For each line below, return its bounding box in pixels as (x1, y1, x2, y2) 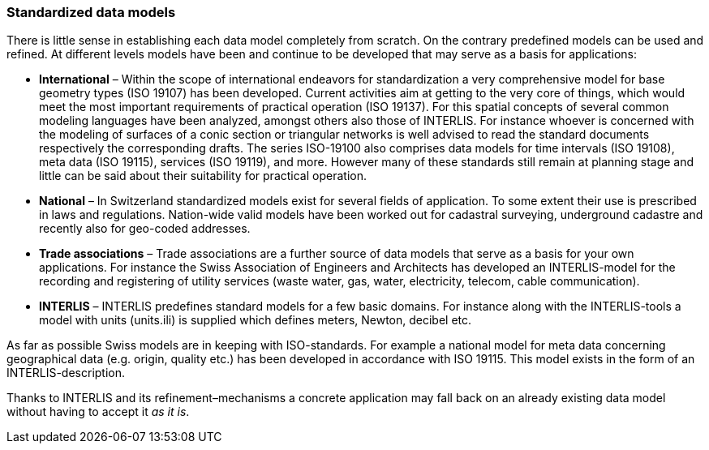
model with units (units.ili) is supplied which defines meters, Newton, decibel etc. (39, 313, 472, 328)
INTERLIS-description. (6, 366, 126, 380)
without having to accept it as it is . (6, 405, 190, 419)
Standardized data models (6, 4, 176, 20)
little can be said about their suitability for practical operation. (39, 169, 367, 183)
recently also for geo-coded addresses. (39, 221, 251, 236)
